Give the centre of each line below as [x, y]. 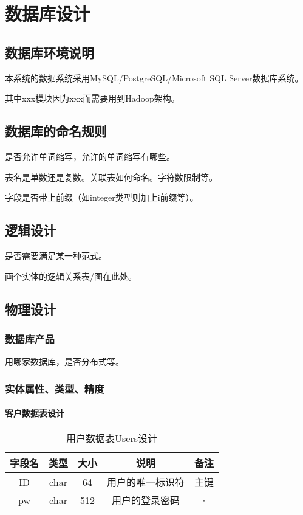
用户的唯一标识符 [146, 482]
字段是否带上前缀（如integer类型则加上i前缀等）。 [102, 197]
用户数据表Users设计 [112, 438]
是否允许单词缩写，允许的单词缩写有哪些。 [90, 156]
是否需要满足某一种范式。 [56, 255]
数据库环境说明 [49, 52]
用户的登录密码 [146, 500]
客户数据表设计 [35, 413]
